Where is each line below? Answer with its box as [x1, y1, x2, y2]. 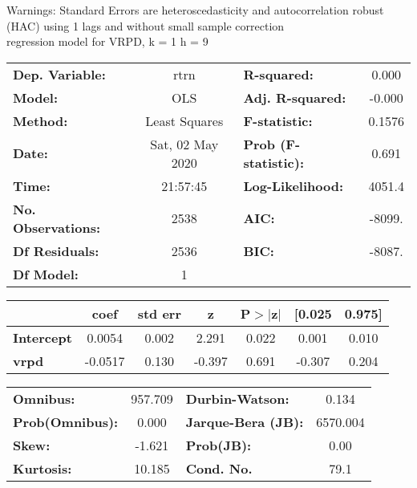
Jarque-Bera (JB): [185, 412, 304, 431]
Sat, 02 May [150, 134, 219, 153]
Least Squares [145, 111, 224, 130]
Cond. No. [185, 458, 253, 478]
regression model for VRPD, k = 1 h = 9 [6, 33, 208, 50]
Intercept [13, 327, 72, 347]
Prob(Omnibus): [13, 412, 119, 431]
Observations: [13, 218, 101, 237]
